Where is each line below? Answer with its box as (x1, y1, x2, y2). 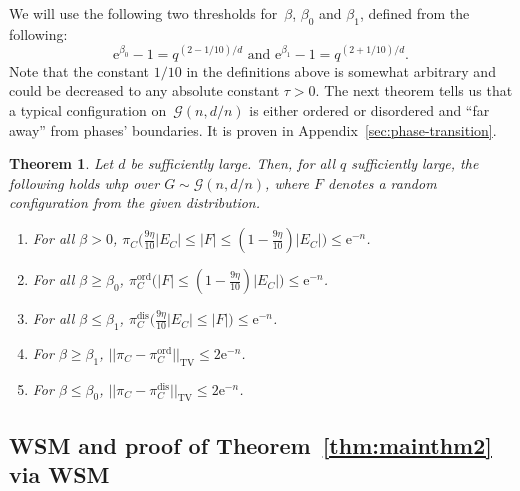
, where (265, 172, 309, 193)
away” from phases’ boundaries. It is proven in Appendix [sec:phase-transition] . (9, 119, 497, 140)
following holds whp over (9, 172, 160, 193)
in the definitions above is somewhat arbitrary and (186, 60, 496, 81)
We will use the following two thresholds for (9, 3, 278, 23)
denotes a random (327, 172, 437, 193)
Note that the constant (9, 60, 150, 81)
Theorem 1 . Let (9, 153, 114, 174)
